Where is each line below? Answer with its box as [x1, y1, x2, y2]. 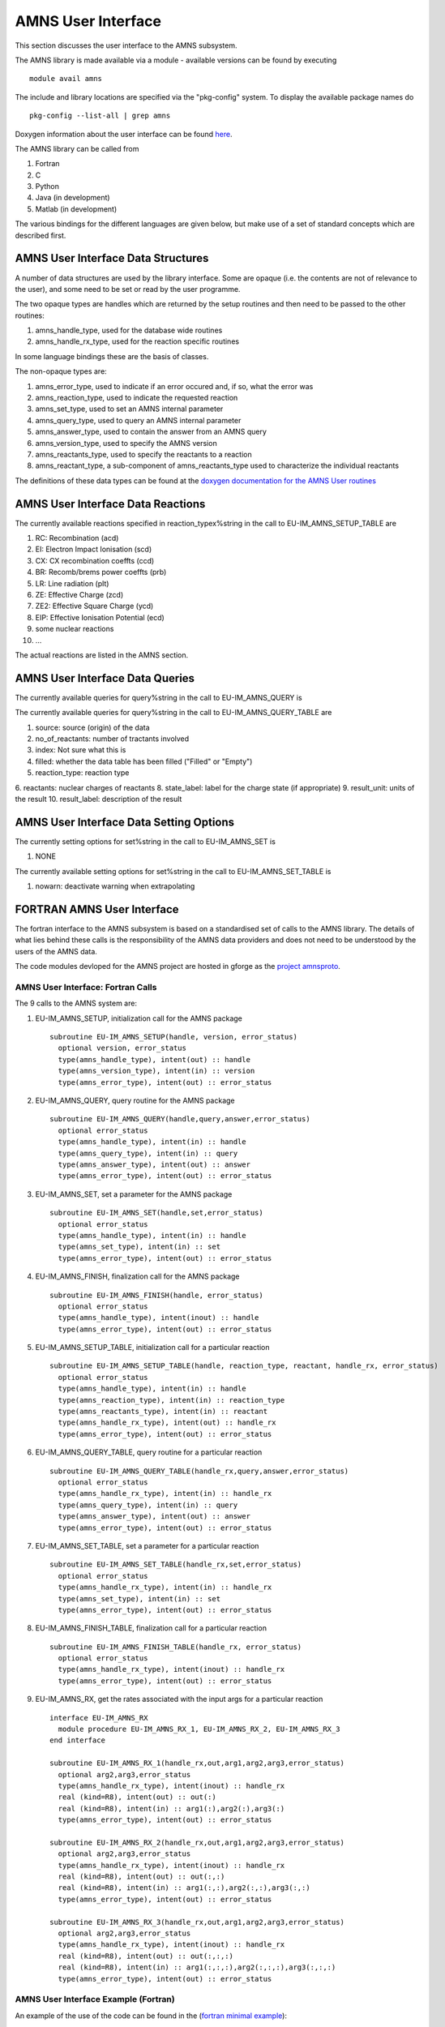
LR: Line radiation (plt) [35, 578, 109, 588]
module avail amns [29, 74, 103, 84]
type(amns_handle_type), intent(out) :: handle [58, 1055, 251, 1064]
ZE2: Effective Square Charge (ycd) [35, 601, 154, 611]
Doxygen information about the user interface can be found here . [15, 129, 233, 139]
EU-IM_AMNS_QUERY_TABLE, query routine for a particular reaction [35, 1447, 263, 1457]
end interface [49, 1736, 105, 1745]
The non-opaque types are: [15, 366, 107, 376]
